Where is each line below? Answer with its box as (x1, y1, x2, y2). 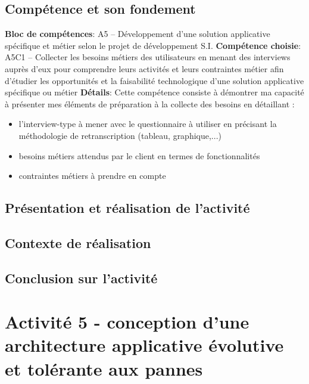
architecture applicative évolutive (5, 333, 284, 357)
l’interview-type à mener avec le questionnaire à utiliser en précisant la (18, 117, 277, 130)
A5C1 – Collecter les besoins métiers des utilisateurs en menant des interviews (5, 51, 291, 63)
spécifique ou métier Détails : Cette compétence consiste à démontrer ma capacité (5, 86, 304, 98)
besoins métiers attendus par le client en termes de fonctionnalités (18, 149, 260, 162)
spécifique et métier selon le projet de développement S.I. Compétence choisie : (5, 39, 301, 51)
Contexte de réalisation (5, 233, 151, 252)
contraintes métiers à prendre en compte (18, 169, 166, 182)
